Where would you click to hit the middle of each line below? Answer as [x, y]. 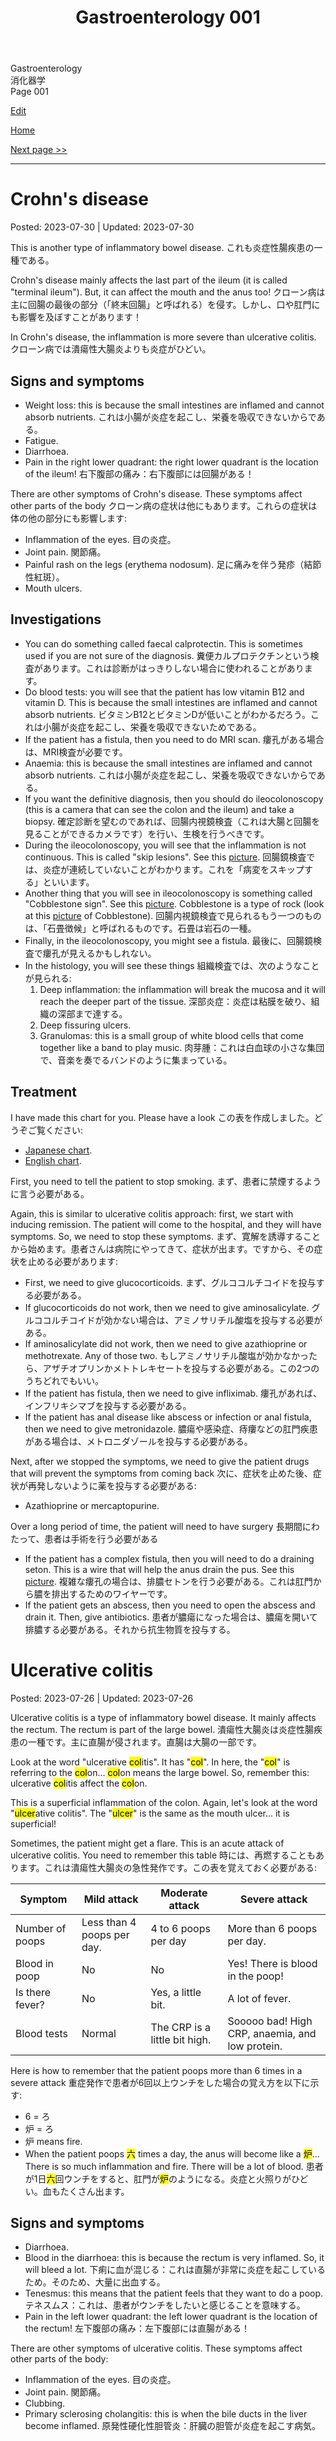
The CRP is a [180, 2027]
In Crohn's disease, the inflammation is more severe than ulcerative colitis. [163, 337]
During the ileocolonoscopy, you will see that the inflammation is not [165, 845]
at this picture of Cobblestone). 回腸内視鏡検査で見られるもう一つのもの [173, 915]
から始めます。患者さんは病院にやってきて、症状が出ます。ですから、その [162, 1248]
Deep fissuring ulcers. [85, 1025]
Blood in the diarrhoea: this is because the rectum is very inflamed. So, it [174, 2258]
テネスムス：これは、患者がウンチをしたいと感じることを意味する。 [165, 2305]
